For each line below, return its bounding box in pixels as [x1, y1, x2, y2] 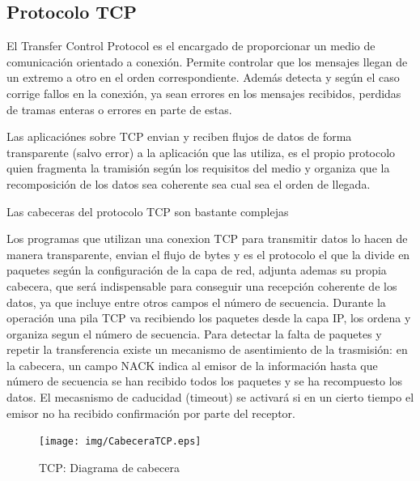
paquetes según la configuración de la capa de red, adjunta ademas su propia [6, 262, 387, 279]
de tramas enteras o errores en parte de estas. [6, 100, 232, 117]
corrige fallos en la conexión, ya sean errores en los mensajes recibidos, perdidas [6, 84, 401, 101]
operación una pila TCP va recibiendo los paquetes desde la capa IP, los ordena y [6, 309, 411, 326]
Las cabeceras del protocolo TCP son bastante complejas [6, 202, 289, 219]
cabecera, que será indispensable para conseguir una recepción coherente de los [6, 277, 397, 294]
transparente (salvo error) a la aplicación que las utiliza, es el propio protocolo [6, 143, 396, 160]
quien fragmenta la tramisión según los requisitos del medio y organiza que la [6, 160, 390, 177]
